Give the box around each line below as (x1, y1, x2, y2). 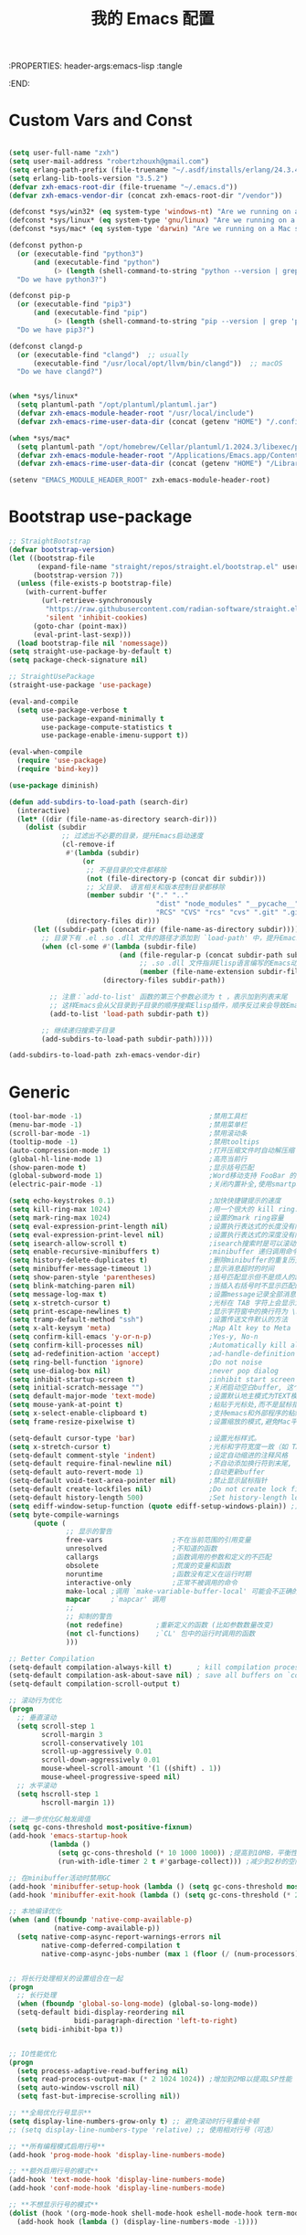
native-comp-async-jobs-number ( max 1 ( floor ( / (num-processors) (41, 1949, 300, 1958)
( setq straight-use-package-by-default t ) (8, 647, 173, 656)
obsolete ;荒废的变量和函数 (66, 1561, 231, 1570)
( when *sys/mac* (8, 433, 70, 443)
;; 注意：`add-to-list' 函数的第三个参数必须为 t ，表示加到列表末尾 (48, 992, 289, 1001)
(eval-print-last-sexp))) (32, 630, 132, 640)
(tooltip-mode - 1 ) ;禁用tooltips (8, 1137, 260, 1147)
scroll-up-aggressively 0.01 (41, 1747, 153, 1756)
